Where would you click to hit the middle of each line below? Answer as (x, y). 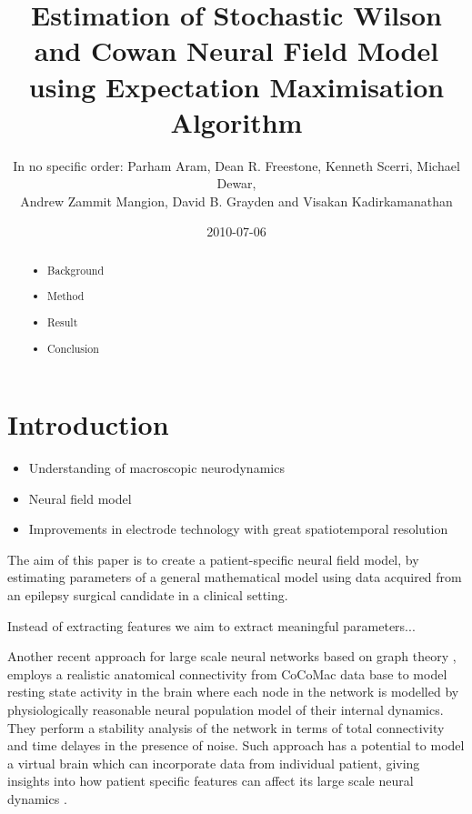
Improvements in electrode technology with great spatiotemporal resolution (238, 529)
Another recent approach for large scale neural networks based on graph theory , (232, 656)
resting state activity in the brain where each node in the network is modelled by (233, 692)
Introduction (88, 424)
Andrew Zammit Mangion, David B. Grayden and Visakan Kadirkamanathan (236, 201)
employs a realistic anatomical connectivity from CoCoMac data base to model (227, 673)
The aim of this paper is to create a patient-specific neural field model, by (213, 559)
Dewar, (236, 183)
